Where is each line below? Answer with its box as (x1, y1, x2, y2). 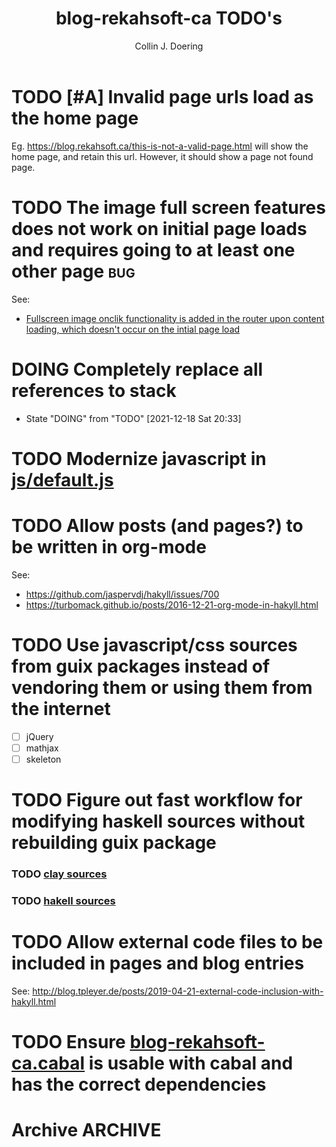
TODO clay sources (11, 867, 108, 881)
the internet (11, 697, 111, 720)
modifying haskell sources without (11, 810, 306, 832)
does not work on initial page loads (11, 217, 308, 240)
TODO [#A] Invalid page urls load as (11, 85, 314, 108)
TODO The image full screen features (11, 196, 326, 219)
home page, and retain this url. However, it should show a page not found (11, 150, 314, 162)
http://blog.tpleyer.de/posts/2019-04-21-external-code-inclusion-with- (32, 985, 324, 997)
